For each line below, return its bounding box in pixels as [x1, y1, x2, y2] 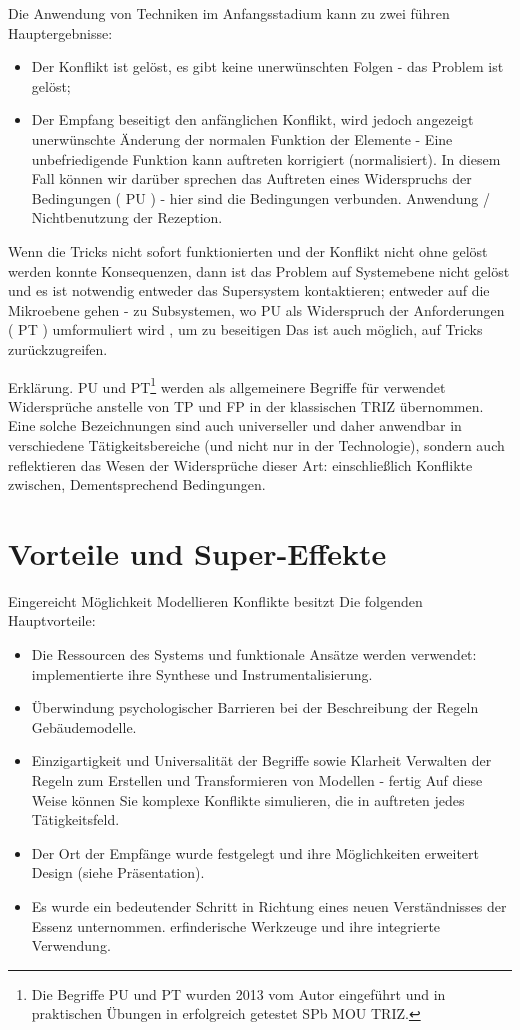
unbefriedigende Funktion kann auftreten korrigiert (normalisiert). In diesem [31, 148, 501, 169]
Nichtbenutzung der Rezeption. [31, 207, 223, 228]
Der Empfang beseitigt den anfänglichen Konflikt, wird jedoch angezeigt [31, 109, 474, 130]
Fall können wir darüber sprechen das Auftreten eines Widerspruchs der [31, 168, 472, 189]
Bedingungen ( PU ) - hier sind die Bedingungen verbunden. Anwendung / [31, 187, 490, 208]
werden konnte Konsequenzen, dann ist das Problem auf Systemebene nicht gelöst [8, 260, 510, 281]
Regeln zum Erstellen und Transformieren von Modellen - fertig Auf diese [31, 770, 483, 790]
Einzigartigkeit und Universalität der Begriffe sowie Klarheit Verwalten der [31, 750, 492, 771]
